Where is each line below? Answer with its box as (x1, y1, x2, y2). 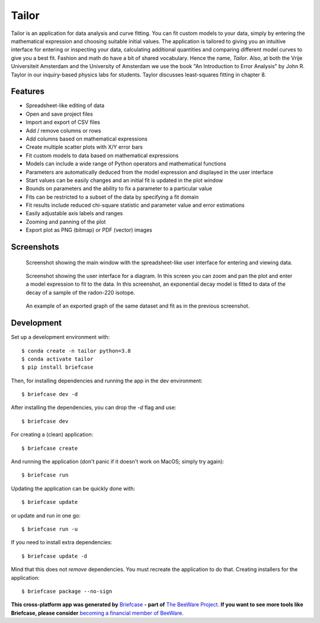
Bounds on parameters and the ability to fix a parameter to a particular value (25, 185, 213, 192)
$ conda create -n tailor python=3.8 (21, 347, 132, 354)
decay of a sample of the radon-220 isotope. (25, 289, 136, 296)
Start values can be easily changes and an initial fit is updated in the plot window (25, 177, 223, 184)
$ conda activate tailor (21, 356, 94, 362)
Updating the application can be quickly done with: (11, 485, 136, 492)
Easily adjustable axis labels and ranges (25, 210, 123, 217)
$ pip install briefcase (21, 364, 94, 370)
